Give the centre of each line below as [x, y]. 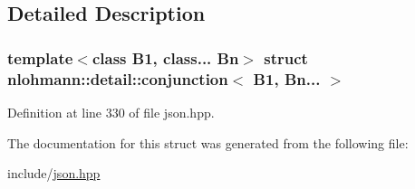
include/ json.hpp [54, 173]
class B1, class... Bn [165, 57]
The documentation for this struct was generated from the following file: [208, 142]
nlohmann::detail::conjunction [118, 78]
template [40, 57]
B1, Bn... [287, 78]
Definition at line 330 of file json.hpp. [111, 112]
